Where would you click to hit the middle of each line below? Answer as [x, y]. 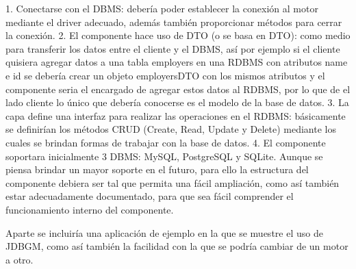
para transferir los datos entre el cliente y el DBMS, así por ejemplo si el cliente [173, 48]
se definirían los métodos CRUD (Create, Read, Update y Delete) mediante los [171, 129]
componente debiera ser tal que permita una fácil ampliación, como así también [173, 182]
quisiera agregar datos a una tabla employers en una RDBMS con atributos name [177, 62]
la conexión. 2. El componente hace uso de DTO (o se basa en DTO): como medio [178, 35]
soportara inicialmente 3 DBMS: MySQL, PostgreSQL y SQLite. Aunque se [164, 156]
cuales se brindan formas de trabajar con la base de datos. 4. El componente [166, 142]
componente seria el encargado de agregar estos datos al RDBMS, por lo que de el [178, 89]
